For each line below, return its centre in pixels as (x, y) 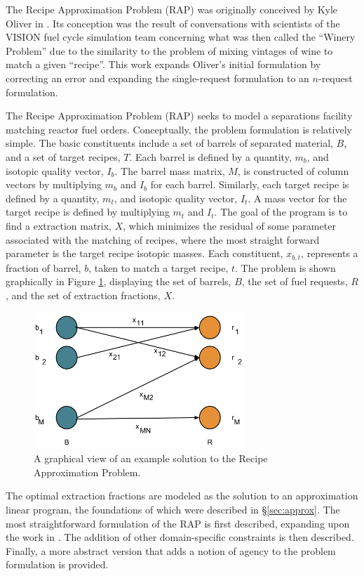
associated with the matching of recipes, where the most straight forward (163, 239)
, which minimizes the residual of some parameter (229, 225)
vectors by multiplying (54, 184)
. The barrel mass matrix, (170, 170)
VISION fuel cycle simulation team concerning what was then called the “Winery (181, 37)
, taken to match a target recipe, (159, 267)
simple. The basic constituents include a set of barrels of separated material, (169, 143)
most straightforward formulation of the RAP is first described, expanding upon (178, 523)
